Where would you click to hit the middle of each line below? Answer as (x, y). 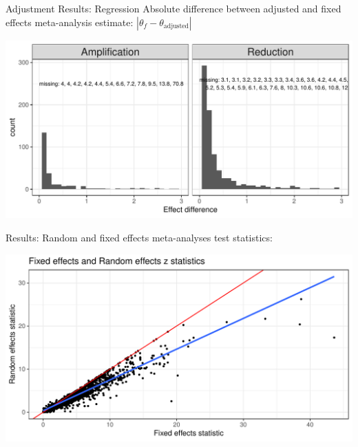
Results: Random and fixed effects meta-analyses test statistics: (139, 238)
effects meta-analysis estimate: (70, 22)
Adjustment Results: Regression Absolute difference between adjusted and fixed (173, 8)
